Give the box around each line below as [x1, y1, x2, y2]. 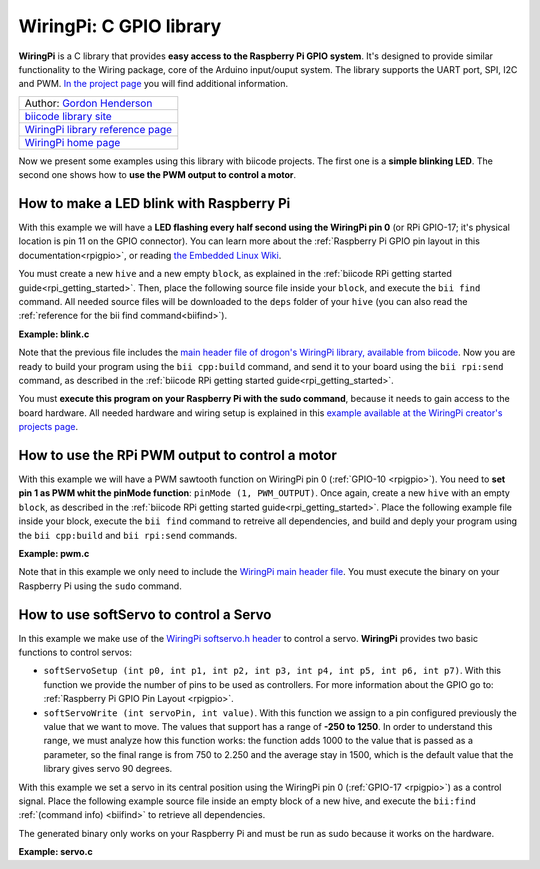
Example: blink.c [18, 328, 90, 340]
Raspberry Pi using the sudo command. [18, 580, 182, 592]
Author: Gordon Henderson [24, 96, 153, 110]
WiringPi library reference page [24, 122, 173, 136]
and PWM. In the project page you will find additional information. [18, 78, 289, 90]
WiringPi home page [24, 135, 121, 149]
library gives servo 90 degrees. [43, 763, 173, 775]
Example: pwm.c [18, 547, 90, 559]
